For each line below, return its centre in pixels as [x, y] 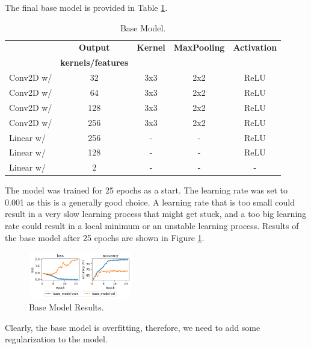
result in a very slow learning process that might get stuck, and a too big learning [156, 214]
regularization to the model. [56, 339]
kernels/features [94, 62]
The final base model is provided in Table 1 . [86, 7]
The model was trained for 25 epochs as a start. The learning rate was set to [146, 190]
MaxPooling [199, 47]
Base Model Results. [66, 307]
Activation [255, 47]
